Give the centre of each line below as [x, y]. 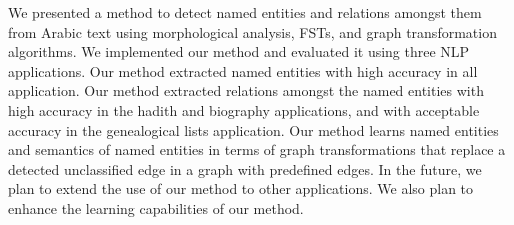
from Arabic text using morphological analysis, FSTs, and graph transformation [252, 31]
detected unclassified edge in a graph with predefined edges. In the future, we [245, 168]
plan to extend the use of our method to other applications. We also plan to [241, 188]
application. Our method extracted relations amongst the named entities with [246, 90]
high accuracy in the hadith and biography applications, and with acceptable [244, 109]
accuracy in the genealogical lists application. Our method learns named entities [253, 129]
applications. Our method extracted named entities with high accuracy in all [243, 70]
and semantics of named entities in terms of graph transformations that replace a [257, 149]
